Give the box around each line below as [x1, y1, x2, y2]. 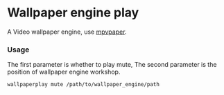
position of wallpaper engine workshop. [7, 67, 121, 76]
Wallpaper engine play [7, 5, 139, 21]
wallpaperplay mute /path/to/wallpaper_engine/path [7, 81, 160, 88]
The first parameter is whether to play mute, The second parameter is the [7, 61, 217, 69]
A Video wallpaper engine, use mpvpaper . [7, 28, 127, 36]
